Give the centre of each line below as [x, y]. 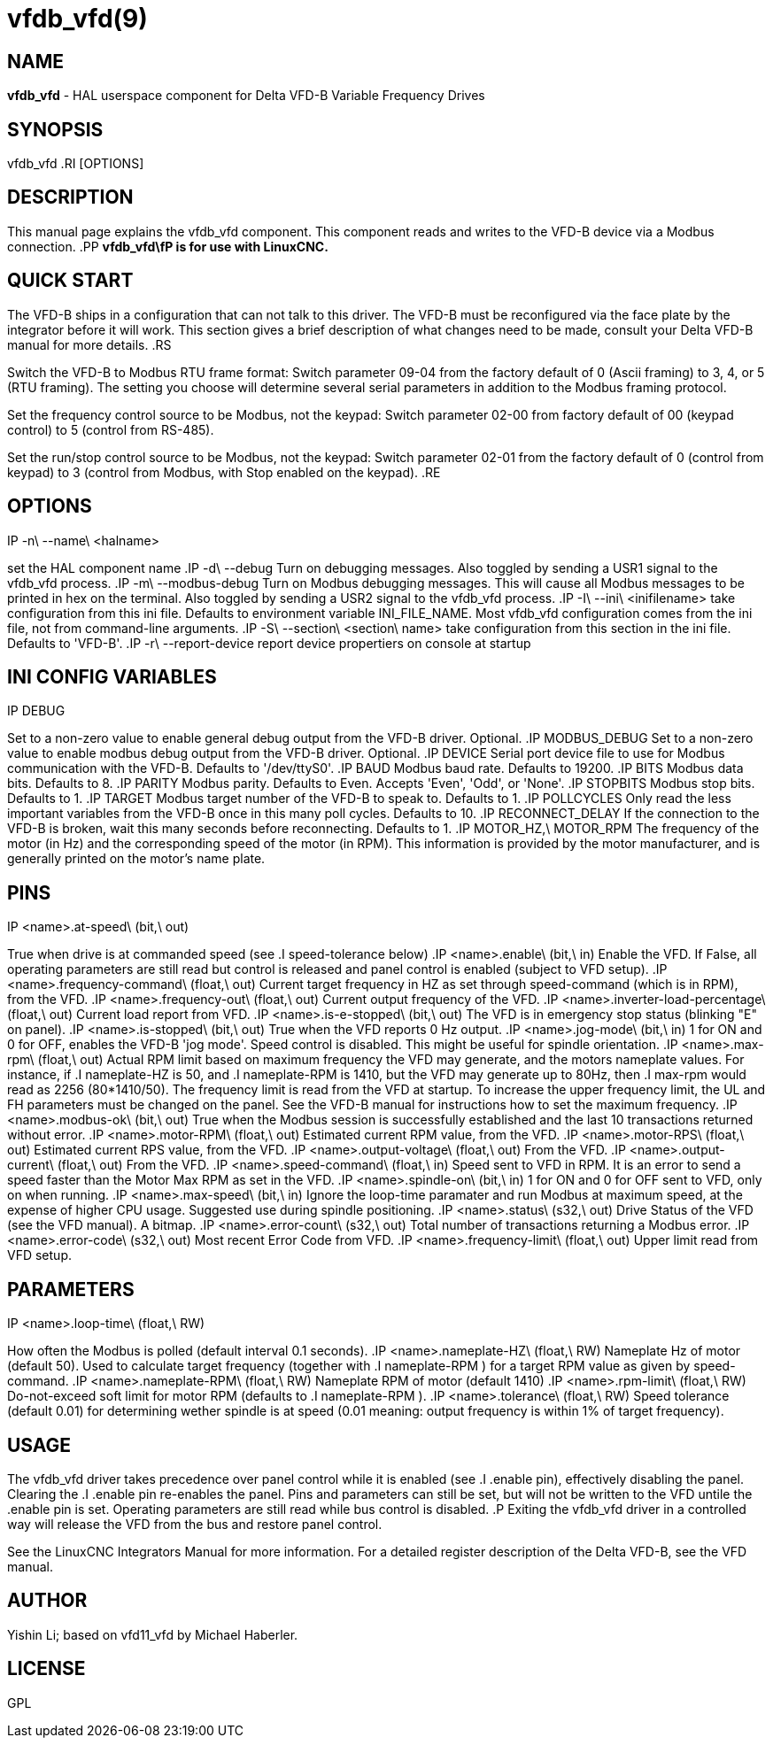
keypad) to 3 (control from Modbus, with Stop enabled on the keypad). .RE [224, 472]
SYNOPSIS [55, 129]
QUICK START [70, 281]
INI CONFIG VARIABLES [112, 676]
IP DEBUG [36, 711]
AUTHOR [47, 1601]
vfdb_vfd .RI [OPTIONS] [76, 164]
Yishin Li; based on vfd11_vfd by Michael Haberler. [153, 1634]
